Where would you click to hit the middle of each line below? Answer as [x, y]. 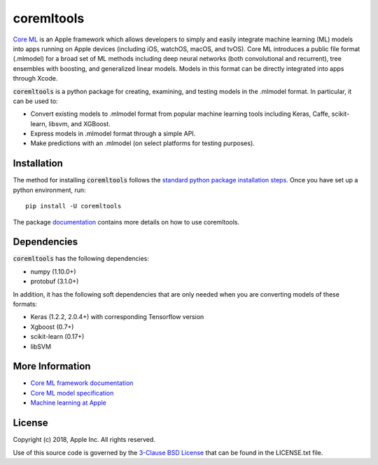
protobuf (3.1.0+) [55, 281]
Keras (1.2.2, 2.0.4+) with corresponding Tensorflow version [117, 317]
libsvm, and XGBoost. [80, 123]
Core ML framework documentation [82, 383]
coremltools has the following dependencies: [81, 259]
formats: [25, 304]
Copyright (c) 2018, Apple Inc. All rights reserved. [84, 440]
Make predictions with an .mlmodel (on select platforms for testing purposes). [142, 143]
